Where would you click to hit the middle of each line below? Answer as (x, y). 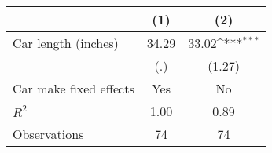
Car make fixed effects (74, 88)
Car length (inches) (66, 43)
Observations (48, 134)
